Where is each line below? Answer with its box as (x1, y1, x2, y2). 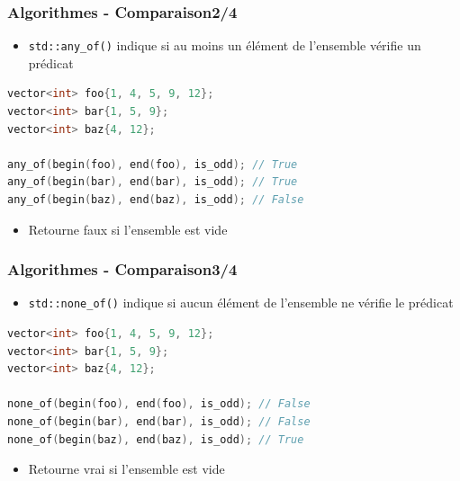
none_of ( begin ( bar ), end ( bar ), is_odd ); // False (7, 415, 311, 429)
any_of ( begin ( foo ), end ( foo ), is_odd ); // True (7, 157, 298, 171)
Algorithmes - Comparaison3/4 (7, 258, 238, 281)
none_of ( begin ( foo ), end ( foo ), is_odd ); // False (7, 397, 311, 411)
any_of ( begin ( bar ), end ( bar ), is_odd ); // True (7, 175, 298, 189)
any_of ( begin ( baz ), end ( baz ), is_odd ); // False (7, 193, 304, 207)
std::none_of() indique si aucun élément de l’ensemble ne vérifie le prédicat (28, 293, 454, 312)
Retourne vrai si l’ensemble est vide (28, 459, 225, 478)
